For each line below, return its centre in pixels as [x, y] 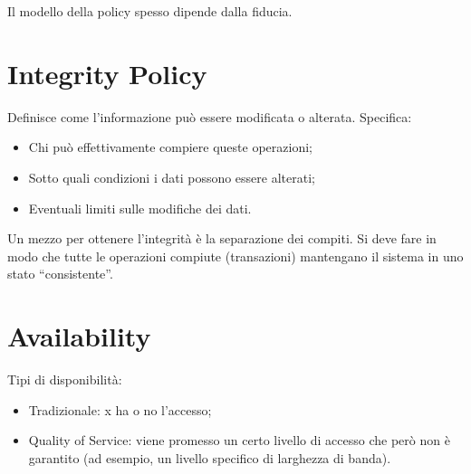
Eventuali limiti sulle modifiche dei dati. [140, 208]
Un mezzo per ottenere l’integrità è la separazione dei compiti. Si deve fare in [222, 238]
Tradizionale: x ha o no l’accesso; [120, 409]
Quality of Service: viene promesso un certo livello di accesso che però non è [239, 440]
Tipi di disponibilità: [65, 379]
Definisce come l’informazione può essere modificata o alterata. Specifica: [210, 116]
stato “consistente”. [60, 274]
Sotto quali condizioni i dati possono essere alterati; [172, 177]
